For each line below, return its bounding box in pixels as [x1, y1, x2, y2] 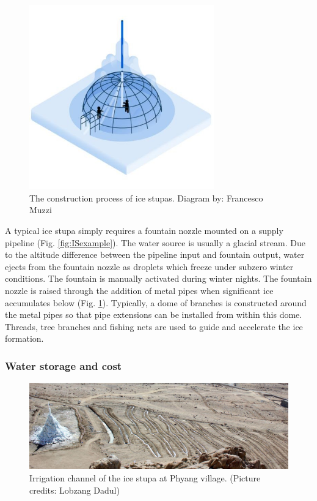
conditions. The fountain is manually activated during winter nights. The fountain [5, 272, 312, 285]
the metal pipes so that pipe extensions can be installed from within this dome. [5, 308, 302, 321]
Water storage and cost [5, 358, 122, 373]
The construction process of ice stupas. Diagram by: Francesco [29, 191, 263, 204]
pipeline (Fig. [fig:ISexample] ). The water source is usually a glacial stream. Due [5, 236, 305, 249]
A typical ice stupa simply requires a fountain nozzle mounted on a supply [5, 224, 283, 237]
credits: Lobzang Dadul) [29, 483, 120, 496]
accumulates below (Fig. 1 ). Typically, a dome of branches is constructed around [5, 296, 307, 309]
